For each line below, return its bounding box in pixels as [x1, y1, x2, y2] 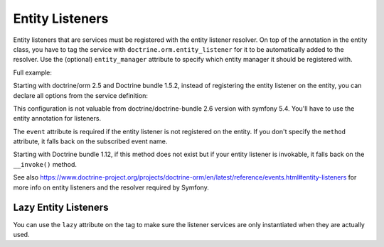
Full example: [13, 68, 53, 77]
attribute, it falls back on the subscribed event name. [13, 137, 168, 146]
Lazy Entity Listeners [13, 202, 109, 214]
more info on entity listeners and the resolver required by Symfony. [13, 183, 209, 192]
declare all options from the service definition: [13, 91, 149, 99]
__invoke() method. [13, 160, 78, 168]
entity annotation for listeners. [13, 114, 102, 123]
